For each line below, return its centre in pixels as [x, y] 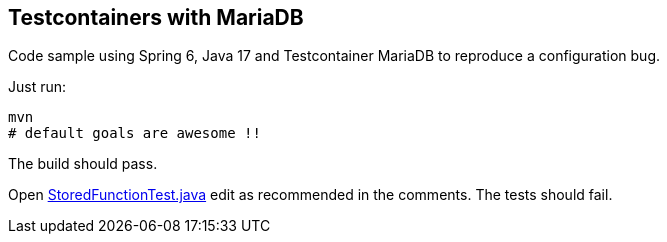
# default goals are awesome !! [134, 133]
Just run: [37, 87]
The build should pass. [83, 164]
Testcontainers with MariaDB [156, 17]
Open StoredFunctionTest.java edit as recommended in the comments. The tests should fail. [310, 195]
